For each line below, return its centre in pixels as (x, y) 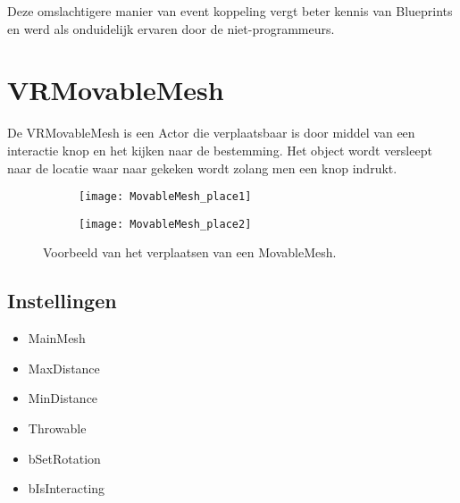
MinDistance (63, 398)
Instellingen (62, 301)
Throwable (57, 428)
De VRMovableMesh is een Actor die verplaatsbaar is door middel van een (211, 133)
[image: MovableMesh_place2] (165, 224)
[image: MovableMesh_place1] (165, 197)
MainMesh (57, 338)
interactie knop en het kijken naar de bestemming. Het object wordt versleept (220, 150)
